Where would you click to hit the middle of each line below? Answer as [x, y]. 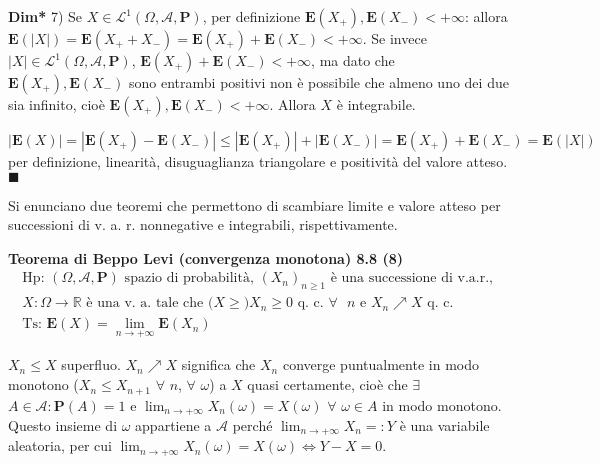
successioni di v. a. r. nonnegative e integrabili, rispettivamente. [203, 224]
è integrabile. [376, 104]
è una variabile [444, 424]
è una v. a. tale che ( [150, 303]
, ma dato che [353, 60]
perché [252, 424]
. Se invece [394, 38]
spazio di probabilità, [189, 278]
